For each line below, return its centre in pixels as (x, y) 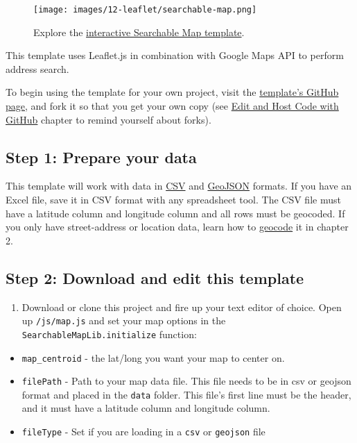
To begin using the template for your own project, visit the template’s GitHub (172, 92)
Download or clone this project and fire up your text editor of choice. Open (182, 307)
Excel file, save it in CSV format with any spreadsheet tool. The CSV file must (173, 200)
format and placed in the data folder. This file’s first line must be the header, (186, 394)
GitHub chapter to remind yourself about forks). (108, 119)
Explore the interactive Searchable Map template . (139, 32)
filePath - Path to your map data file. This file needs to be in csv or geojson (186, 381)
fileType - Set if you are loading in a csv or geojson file (143, 432)
